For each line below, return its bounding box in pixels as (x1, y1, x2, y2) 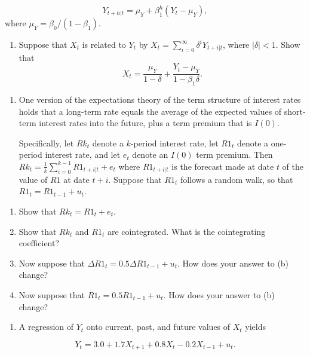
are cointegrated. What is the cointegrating (107, 225, 266, 237)
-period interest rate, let (130, 136, 219, 149)
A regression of (19, 320, 74, 333)
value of (19, 173, 48, 185)
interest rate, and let (45, 148, 121, 161)
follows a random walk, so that (180, 173, 293, 185)
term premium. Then (196, 148, 273, 161)
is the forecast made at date (171, 160, 274, 172)
